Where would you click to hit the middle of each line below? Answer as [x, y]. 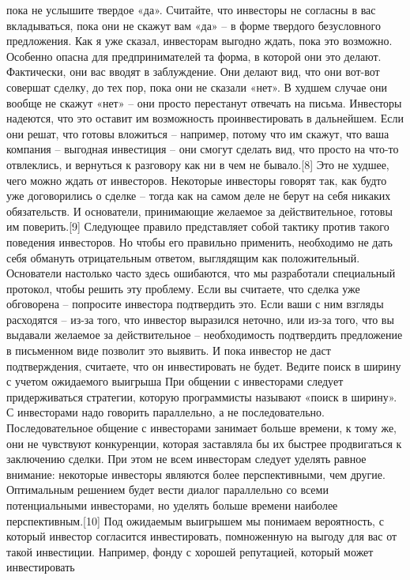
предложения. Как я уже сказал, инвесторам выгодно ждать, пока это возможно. [199, 41]
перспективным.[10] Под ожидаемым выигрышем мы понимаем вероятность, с [195, 520]
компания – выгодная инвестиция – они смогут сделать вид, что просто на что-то [203, 149]
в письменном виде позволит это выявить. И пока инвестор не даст [169, 350]
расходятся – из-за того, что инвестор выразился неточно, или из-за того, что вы [200, 319]
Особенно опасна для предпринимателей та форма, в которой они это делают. [194, 56]
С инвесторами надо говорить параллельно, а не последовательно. [166, 412]
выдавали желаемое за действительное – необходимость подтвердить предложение [205, 335]
